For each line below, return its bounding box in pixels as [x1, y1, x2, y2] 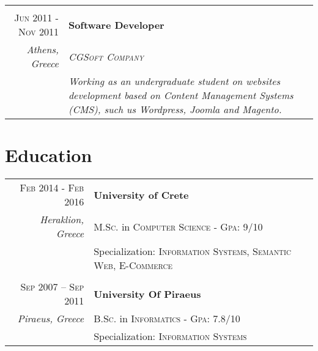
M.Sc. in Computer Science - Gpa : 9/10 [94, 219, 263, 234]
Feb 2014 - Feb [20, 180, 84, 195]
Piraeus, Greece [17, 311, 84, 326]
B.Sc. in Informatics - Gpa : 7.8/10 [94, 311, 240, 326]
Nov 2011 [18, 24, 59, 39]
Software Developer [68, 17, 165, 32]
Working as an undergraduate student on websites [68, 74, 281, 88]
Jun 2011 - [14, 10, 59, 24]
